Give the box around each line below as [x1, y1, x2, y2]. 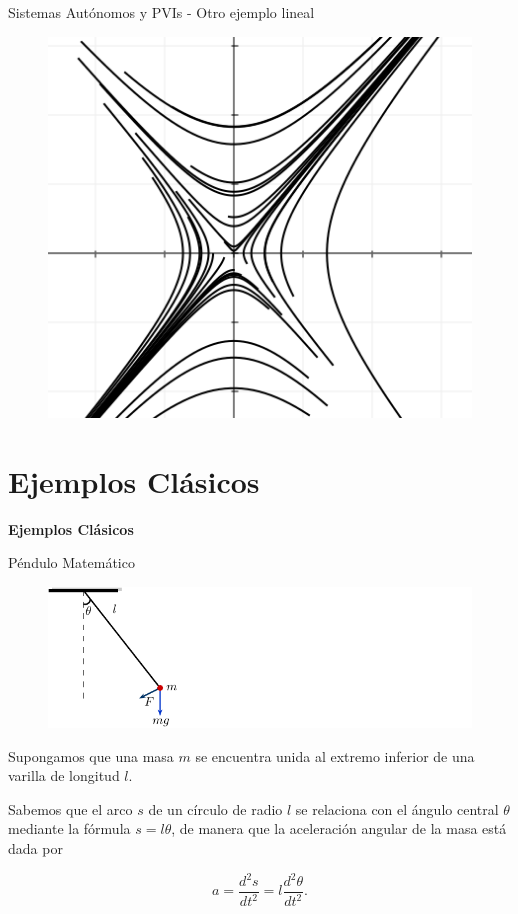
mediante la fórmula [8, 818, 131, 839]
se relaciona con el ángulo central [295, 798, 499, 819]
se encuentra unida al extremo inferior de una [195, 745, 475, 766]
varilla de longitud [8, 765, 120, 786]
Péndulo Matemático [8, 552, 135, 573]
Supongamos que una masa [8, 745, 174, 766]
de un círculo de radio [148, 798, 283, 819]
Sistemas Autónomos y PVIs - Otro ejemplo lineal [8, 2, 315, 22]
